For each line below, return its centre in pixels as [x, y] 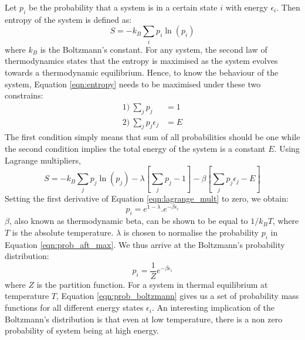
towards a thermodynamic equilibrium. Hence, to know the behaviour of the [142, 72]
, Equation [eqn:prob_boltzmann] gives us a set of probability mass [178, 296]
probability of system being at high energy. [82, 330]
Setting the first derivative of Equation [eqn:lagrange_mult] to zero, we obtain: [147, 198]
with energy [247, 7]
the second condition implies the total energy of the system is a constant [135, 148]
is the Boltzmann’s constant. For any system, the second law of [154, 49]
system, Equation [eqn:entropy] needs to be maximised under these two [133, 84]
